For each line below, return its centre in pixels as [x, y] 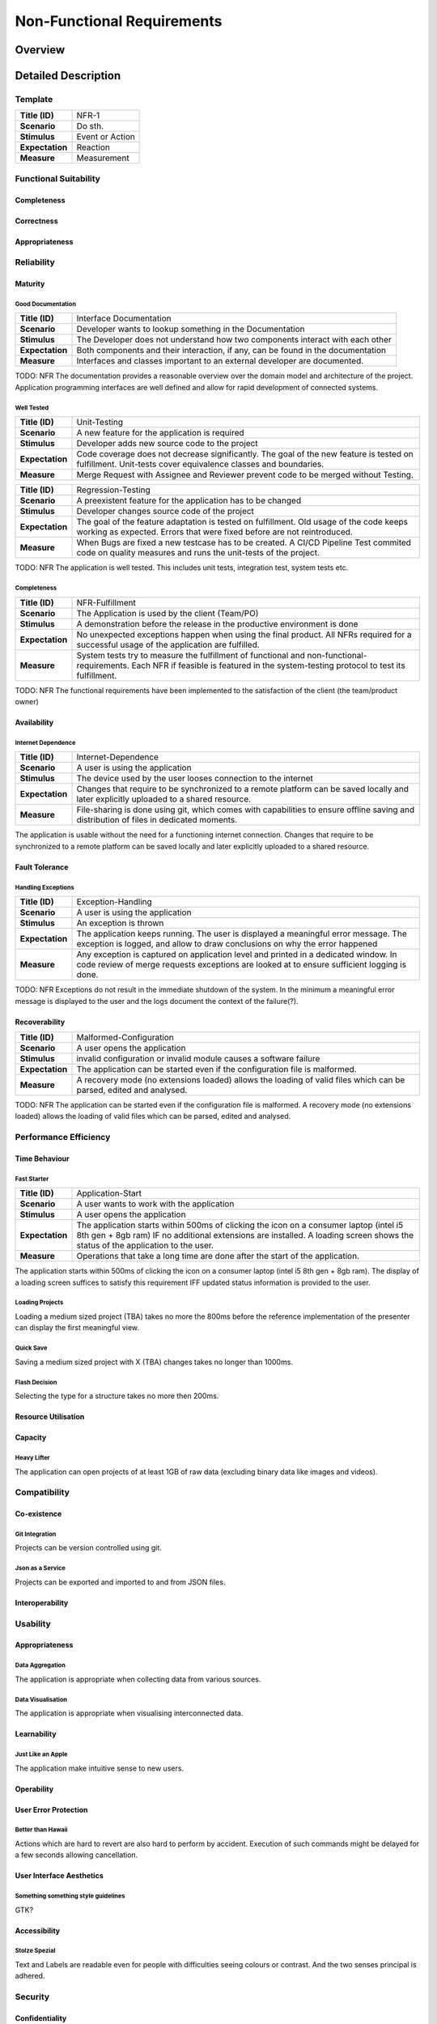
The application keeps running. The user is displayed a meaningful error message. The [242, 933]
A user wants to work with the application [155, 1204]
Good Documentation [46, 304]
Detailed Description [68, 76]
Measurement [103, 158]
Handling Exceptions [45, 887]
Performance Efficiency [63, 1137]
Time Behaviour [42, 1159]
